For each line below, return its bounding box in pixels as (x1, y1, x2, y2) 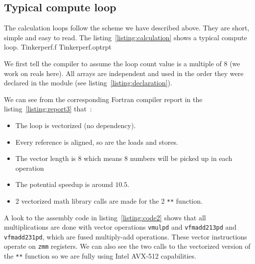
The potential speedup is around (15, 179, 113, 189)
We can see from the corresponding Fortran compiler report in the (4, 94, 203, 104)
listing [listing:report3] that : (4, 104, 92, 114)
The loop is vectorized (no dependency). (15, 120, 136, 130)
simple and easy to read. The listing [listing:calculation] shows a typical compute (4, 32, 247, 42)
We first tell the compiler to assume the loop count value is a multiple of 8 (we (4, 58, 240, 68)
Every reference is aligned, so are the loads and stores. (15, 136, 178, 147)
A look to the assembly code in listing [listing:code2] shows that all (4, 212, 206, 222)
